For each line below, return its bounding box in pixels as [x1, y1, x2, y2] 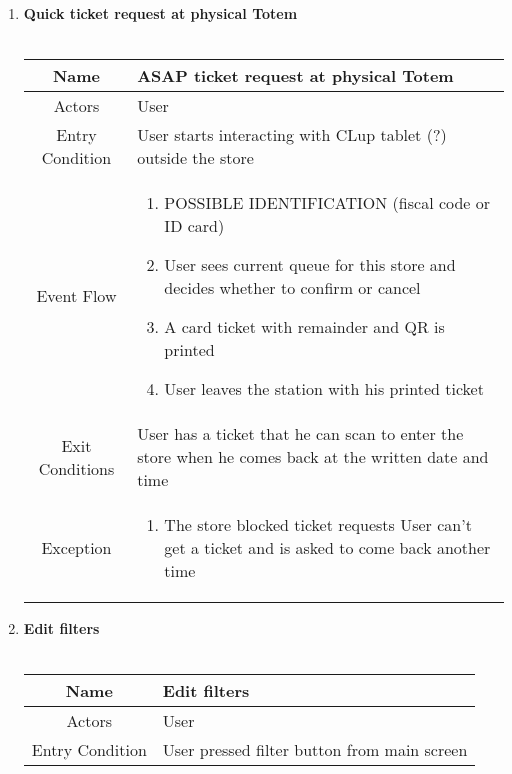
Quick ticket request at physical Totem [23, 3, 298, 23]
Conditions [38, 456, 115, 480]
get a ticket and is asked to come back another [164, 536, 491, 560]
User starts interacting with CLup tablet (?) [137, 123, 447, 147]
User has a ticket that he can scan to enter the [137, 422, 464, 446]
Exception [41, 536, 112, 560]
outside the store [137, 146, 254, 170]
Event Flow [36, 284, 117, 308]
